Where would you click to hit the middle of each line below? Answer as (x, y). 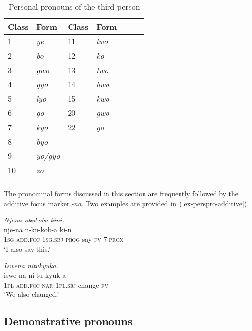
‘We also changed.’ (32, 294)
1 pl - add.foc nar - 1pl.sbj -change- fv (56, 284)
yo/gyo (48, 156)
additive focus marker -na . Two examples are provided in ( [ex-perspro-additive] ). (126, 203)
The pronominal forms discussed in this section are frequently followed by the (121, 193)
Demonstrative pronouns (68, 321)
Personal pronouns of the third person (74, 7)
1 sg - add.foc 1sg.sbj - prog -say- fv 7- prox (64, 239)
